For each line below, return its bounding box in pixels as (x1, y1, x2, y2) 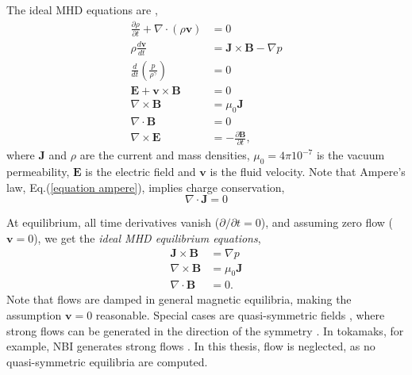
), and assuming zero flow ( (260, 214, 394, 231)
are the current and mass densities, (79, 147, 250, 163)
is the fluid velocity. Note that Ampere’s (210, 163, 406, 180)
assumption (6, 307, 62, 323)
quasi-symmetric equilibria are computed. (6, 353, 208, 369)
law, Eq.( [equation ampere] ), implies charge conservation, (6, 178, 285, 195)
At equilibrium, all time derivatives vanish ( (6, 214, 220, 231)
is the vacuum (316, 147, 385, 163)
